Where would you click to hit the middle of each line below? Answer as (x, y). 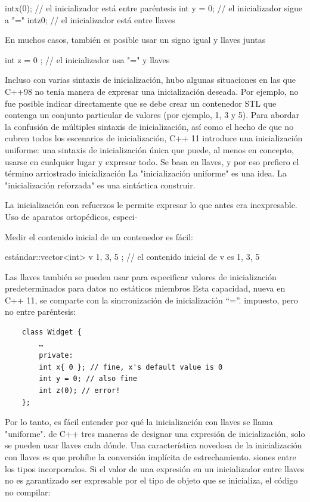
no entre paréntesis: (41, 312)
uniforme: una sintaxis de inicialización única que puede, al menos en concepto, (149, 149)
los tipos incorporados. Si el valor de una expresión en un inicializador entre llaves (155, 468)
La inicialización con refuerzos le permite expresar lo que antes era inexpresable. (151, 205)
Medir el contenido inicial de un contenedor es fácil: (99, 236)
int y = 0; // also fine (88, 379)
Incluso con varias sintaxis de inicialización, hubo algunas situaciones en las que (150, 80)
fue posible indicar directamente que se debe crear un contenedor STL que (141, 103)
